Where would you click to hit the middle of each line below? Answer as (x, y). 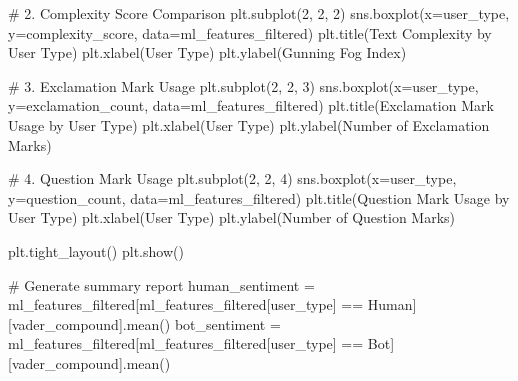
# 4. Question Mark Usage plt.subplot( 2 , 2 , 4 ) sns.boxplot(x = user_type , (232, 178)
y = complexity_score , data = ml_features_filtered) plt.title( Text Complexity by (250, 32)
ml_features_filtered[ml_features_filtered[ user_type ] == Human (210, 304)
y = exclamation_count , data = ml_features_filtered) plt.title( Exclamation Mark (251, 105)
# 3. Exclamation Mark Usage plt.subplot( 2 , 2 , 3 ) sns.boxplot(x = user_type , (243, 85)
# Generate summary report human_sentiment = (161, 284)
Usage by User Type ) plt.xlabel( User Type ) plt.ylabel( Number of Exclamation (249, 124)
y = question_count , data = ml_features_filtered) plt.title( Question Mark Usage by (259, 197)
